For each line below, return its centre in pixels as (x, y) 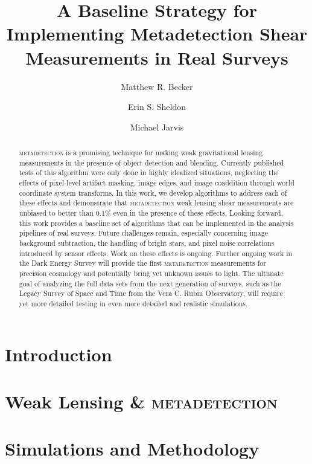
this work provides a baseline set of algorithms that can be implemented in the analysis (156, 223)
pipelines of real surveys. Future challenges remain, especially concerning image (143, 233)
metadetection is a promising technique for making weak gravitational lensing (141, 153)
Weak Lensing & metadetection (141, 401)
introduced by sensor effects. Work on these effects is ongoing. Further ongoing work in (156, 253)
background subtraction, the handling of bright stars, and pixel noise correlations (147, 243)
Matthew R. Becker (157, 86)
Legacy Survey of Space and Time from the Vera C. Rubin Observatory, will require (151, 293)
